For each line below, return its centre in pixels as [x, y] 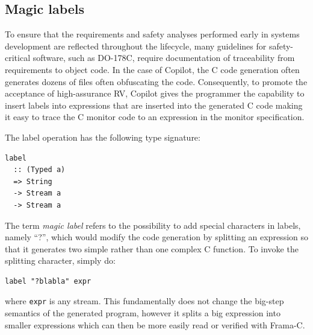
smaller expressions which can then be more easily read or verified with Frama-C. [155, 324]
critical [18, 58]
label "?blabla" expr [48, 281]
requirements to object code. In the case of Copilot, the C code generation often [152, 69]
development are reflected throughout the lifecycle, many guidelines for [136, 46]
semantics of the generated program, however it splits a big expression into [143, 313]
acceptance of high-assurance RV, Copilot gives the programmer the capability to [155, 93]
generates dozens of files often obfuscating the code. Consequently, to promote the [156, 81]
